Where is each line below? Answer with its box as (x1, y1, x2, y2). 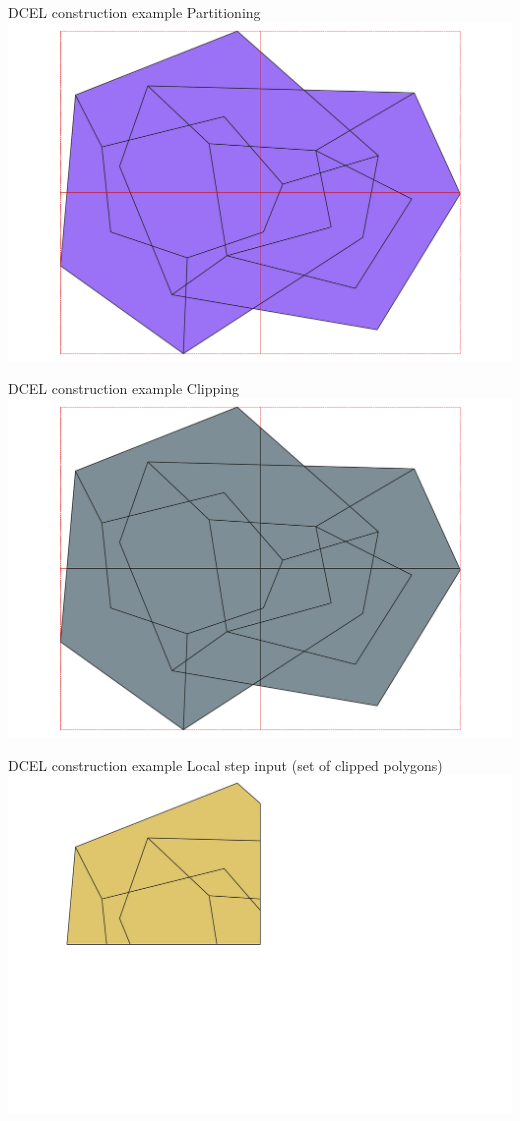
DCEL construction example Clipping (8, 378, 239, 399)
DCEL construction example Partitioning (8, 2, 261, 22)
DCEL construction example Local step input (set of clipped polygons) (8, 754, 443, 775)
